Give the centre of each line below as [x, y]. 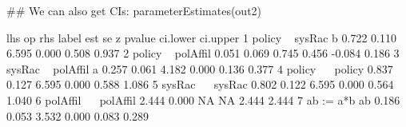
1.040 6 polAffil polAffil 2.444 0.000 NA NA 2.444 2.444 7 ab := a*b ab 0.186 [203, 99]
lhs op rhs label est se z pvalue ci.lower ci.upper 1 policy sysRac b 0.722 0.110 [201, 37]
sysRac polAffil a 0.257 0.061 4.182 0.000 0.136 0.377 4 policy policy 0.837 [200, 68]
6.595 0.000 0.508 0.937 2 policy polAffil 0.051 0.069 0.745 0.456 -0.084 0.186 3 [203, 53]
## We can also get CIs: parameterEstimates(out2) [134, 10]
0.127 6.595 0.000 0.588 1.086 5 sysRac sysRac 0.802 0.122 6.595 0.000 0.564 [200, 84]
